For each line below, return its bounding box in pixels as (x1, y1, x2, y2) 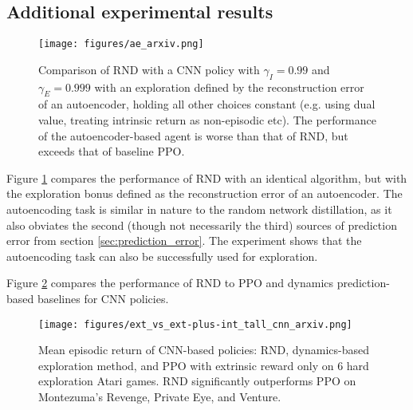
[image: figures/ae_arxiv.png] (38, 38, 204, 50)
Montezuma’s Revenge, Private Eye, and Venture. (38, 388, 281, 405)
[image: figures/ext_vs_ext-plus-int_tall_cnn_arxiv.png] (38, 318, 352, 330)
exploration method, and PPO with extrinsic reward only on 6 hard (38, 357, 369, 373)
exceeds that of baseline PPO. (38, 143, 185, 160)
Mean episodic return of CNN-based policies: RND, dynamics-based (38, 341, 370, 358)
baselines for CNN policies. (37, 290, 169, 306)
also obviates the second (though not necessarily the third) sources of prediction (6, 216, 397, 233)
